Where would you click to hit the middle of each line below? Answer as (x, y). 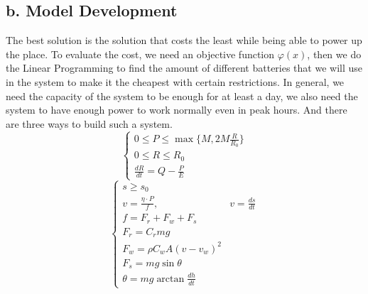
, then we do (334, 54)
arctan (171, 279)
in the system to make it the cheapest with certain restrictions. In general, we (175, 81)
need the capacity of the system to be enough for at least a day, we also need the (182, 96)
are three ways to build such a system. (89, 123)
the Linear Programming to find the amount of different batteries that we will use (184, 68)
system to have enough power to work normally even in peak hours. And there (177, 110)
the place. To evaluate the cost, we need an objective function (140, 54)
